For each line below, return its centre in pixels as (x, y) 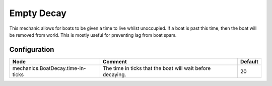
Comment (115, 61)
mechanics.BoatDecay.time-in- (49, 68)
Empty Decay (38, 13)
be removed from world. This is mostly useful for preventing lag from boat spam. (93, 35)
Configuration (32, 50)
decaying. (114, 74)
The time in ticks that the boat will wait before (157, 68)
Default (249, 61)
